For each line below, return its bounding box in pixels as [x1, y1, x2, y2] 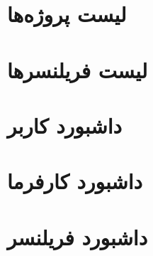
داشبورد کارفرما [7, 166, 143, 196]
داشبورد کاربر [7, 110, 122, 139]
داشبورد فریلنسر [7, 222, 148, 251]
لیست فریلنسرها [7, 55, 148, 84]
